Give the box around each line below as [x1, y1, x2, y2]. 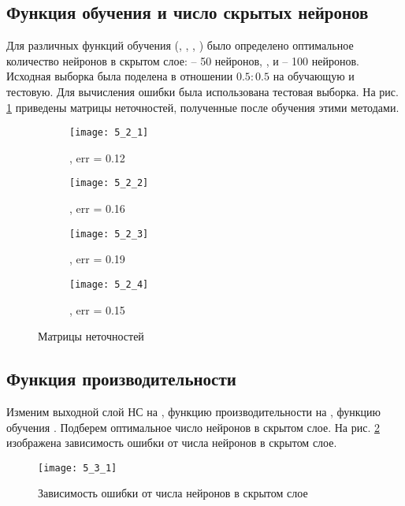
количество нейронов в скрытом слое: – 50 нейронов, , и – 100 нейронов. [6, 52, 359, 69]
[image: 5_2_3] [69, 228, 149, 240]
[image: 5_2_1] [69, 127, 149, 139]
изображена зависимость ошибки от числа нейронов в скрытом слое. [6, 434, 337, 451]
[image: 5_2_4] [69, 278, 149, 290]
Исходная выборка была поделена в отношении [6, 68, 233, 84]
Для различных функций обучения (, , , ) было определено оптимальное [6, 37, 354, 54]
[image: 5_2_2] [69, 177, 149, 189]
